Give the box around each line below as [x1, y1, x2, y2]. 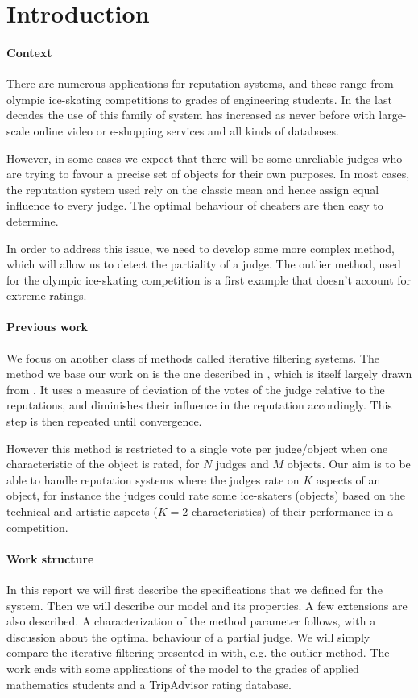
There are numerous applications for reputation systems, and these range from [6, 75, 394, 92]
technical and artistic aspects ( [6, 503, 158, 520]
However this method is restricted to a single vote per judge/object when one [6, 439, 388, 456]
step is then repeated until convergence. [6, 413, 202, 430]
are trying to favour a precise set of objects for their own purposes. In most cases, [6, 165, 410, 182]
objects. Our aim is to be [287, 455, 411, 472]
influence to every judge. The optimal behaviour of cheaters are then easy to [6, 197, 383, 214]
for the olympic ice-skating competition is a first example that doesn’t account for [6, 271, 412, 288]
